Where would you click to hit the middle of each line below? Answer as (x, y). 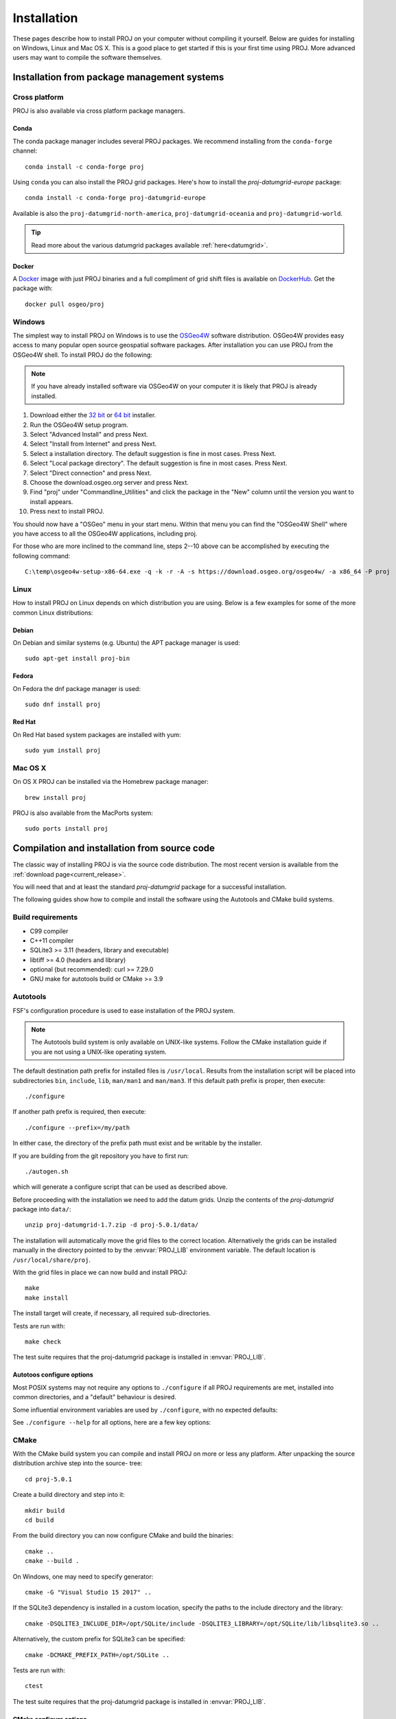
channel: (25, 151)
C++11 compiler (52, 940)
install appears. (51, 501)
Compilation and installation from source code (114, 848)
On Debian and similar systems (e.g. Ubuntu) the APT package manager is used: (126, 643)
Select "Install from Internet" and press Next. (93, 444)
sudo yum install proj (63, 751)
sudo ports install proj (67, 829)
